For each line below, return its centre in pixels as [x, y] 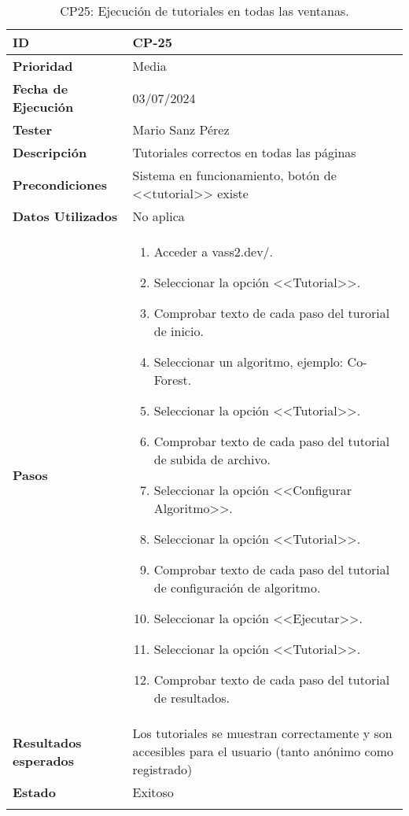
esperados [44, 760]
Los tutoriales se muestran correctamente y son [262, 733]
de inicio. [179, 331]
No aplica [158, 216]
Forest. [173, 380]
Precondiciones [60, 184]
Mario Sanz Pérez [181, 129]
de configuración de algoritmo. [237, 587]
